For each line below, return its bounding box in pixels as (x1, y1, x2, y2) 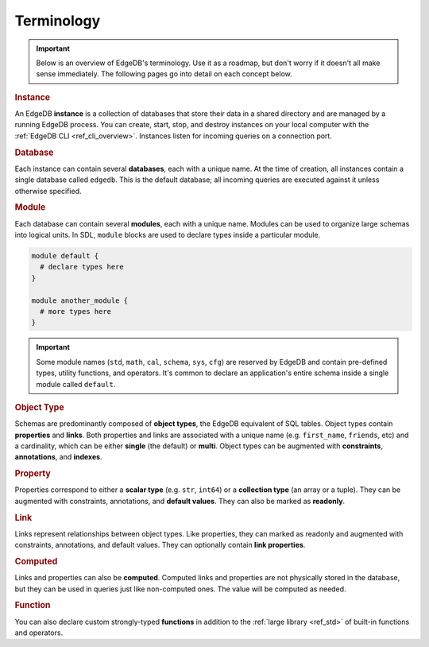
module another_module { (31, 296, 129, 305)
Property (14, 468, 51, 479)
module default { (31, 251, 99, 261)
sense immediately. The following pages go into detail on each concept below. (36, 69, 293, 79)
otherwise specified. (14, 186, 82, 196)
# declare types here (40, 262, 125, 272)
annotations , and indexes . (14, 452, 102, 462)
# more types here (40, 307, 111, 316)
